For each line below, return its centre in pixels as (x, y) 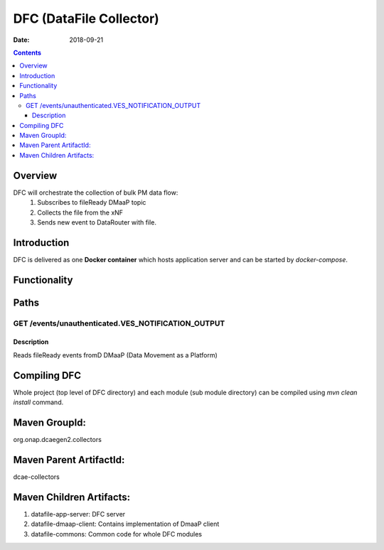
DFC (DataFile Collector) (86, 18)
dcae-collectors (37, 477)
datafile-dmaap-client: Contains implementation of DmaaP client (125, 524)
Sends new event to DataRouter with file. (97, 222)
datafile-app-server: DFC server (78, 514)
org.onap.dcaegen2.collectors (58, 440)
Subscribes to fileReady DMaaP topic (92, 203)
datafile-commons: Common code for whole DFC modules (117, 534)
